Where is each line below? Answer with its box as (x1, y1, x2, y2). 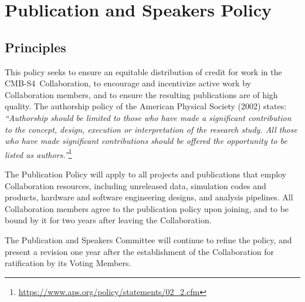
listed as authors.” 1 (5, 146, 72, 160)
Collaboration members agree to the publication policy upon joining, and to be (5, 202, 289, 214)
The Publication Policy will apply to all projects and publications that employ (5, 167, 287, 180)
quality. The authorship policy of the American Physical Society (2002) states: (5, 100, 287, 112)
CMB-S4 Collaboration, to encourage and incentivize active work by (5, 77, 251, 89)
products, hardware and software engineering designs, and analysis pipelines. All (5, 191, 293, 203)
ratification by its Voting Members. (5, 257, 131, 269)
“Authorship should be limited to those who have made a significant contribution (5, 111, 292, 123)
